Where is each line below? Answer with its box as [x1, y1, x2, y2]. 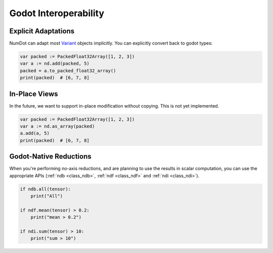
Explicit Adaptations [9, 27, 75, 35]
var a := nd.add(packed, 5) [20, 61, 89, 67]
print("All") [30, 193, 63, 199]
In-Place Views [9, 89, 58, 98]
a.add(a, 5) [20, 130, 50, 136]
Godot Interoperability [9, 8, 105, 19]
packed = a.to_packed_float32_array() [20, 68, 116, 73]
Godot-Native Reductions [9, 152, 92, 161]
